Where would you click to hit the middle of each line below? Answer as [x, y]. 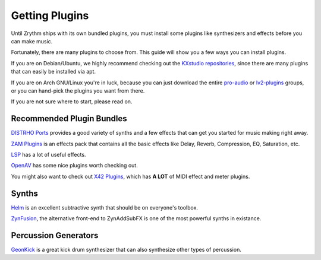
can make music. [32, 41]
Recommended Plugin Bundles [69, 119]
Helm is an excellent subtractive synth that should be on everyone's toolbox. [105, 207]
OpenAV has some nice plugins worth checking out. [74, 166]
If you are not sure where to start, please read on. [72, 102]
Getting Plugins [50, 15]
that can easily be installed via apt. [53, 72]
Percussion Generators [55, 235]
